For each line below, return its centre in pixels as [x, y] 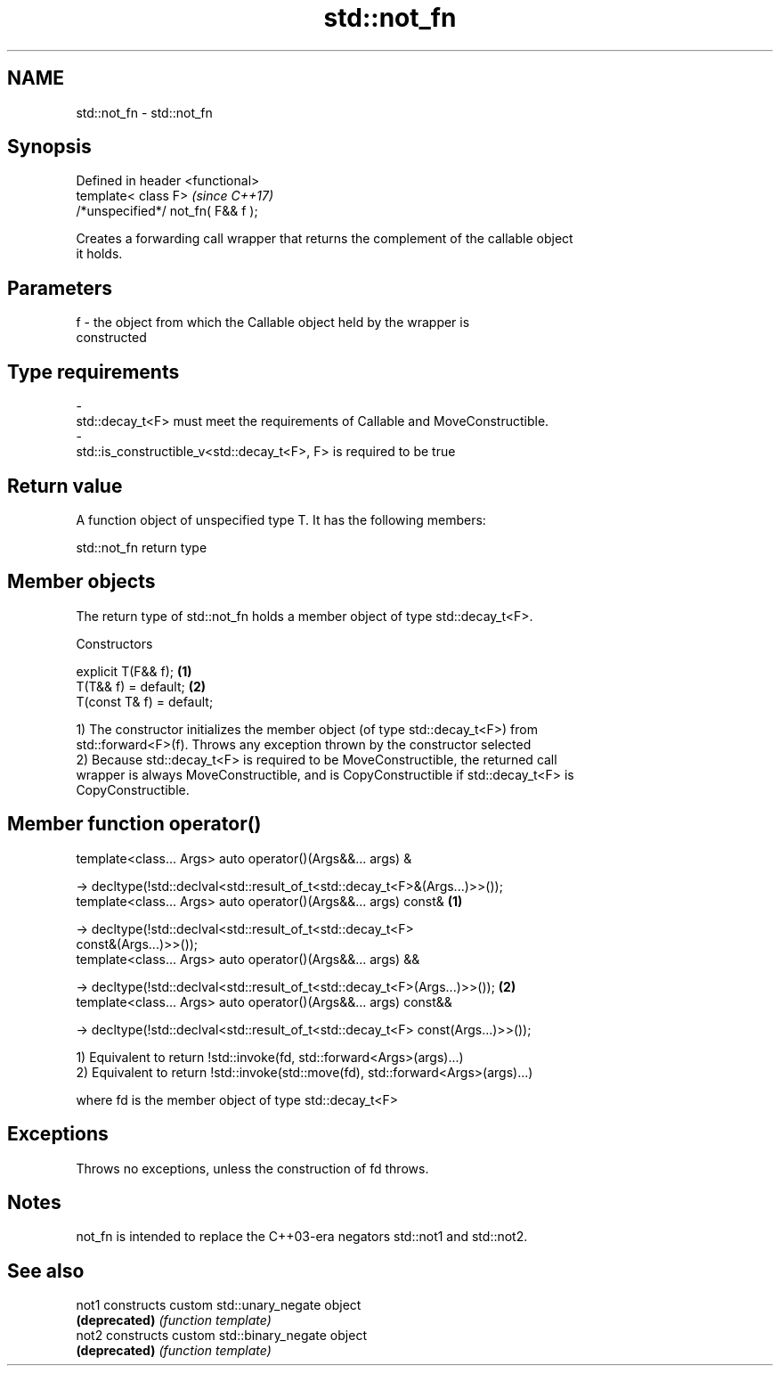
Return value [65, 486]
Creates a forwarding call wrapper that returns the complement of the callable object [325, 239]
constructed [111, 338]
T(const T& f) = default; [145, 701]
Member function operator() [134, 824]
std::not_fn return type [142, 547]
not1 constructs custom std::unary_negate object [219, 1305]
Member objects [81, 582]
